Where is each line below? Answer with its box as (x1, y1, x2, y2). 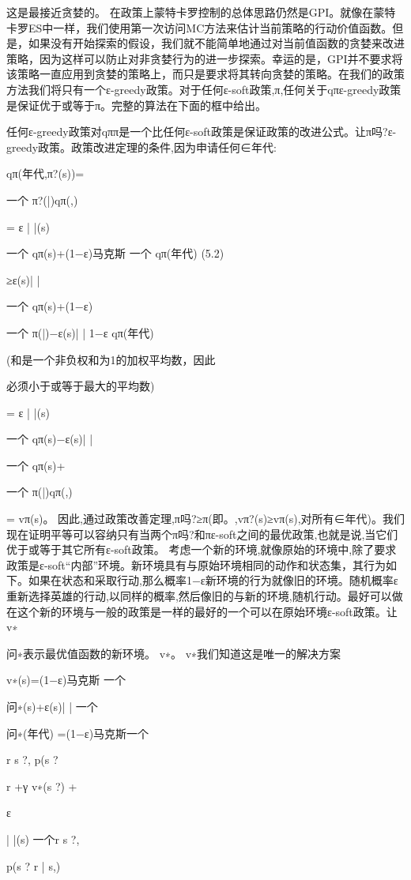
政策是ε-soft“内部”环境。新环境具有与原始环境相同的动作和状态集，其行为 (6, 556, 386, 573)
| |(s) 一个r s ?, (6, 830, 80, 847)
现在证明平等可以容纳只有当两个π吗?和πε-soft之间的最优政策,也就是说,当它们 (6, 525, 398, 542)
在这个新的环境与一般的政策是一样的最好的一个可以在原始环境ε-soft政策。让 (6, 603, 398, 619)
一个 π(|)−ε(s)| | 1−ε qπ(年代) (6, 324, 154, 340)
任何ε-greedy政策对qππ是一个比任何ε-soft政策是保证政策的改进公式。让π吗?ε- (6, 123, 397, 140)
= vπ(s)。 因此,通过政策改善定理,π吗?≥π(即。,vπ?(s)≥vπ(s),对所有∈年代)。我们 (6, 510, 405, 527)
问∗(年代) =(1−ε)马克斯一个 (6, 724, 149, 741)
